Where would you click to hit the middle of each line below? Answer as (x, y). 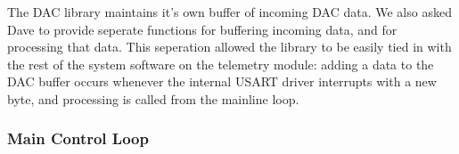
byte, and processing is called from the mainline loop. (153, 98)
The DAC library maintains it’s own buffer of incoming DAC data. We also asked (229, 12)
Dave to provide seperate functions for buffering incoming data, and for (202, 29)
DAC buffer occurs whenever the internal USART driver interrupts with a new (222, 81)
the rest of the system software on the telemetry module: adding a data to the (221, 64)
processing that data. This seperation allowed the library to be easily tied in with (229, 47)
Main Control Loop (78, 138)
